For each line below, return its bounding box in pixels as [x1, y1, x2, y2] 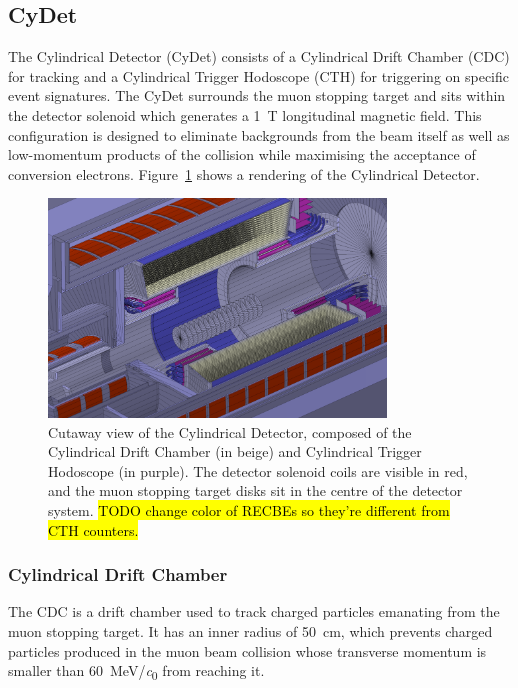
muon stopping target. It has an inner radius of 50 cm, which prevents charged [8, 620, 493, 641]
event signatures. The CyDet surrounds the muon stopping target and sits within [8, 85, 506, 106]
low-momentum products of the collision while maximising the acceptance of [8, 144, 476, 165]
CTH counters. [48, 519, 139, 540]
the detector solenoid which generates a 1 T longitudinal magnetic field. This [8, 104, 482, 125]
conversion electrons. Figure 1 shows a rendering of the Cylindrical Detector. [8, 163, 480, 184]
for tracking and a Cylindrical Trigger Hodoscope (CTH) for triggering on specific [8, 65, 510, 86]
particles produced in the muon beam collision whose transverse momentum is [8, 640, 487, 661]
